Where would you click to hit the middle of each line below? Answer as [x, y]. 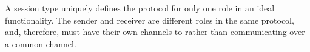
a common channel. [41, 43]
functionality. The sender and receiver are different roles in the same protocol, [150, 20]
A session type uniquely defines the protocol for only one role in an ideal [140, 8]
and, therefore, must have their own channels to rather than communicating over [155, 32]
